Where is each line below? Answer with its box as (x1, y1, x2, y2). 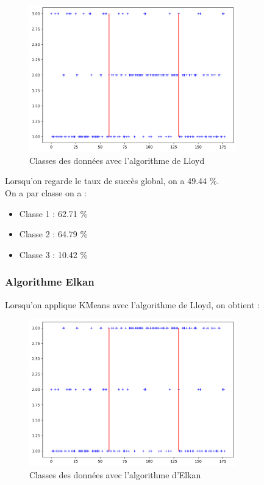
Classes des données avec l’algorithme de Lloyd (29, 154, 205, 166)
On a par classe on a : (5, 186, 87, 199)
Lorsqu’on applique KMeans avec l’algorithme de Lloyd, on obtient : (5, 298, 260, 311)
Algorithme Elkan (5, 274, 95, 289)
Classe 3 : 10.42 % (19, 248, 88, 261)
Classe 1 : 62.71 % (19, 207, 88, 220)
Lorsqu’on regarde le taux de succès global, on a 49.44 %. (5, 174, 219, 187)
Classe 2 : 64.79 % (19, 228, 88, 240)
